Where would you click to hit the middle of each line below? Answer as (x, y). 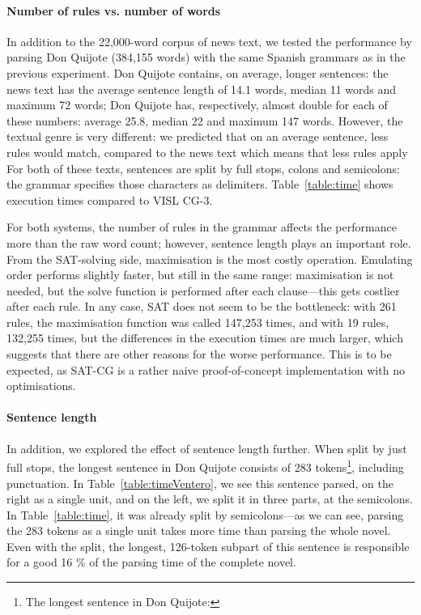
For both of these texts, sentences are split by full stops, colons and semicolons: (203, 168)
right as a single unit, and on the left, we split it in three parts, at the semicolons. (210, 499)
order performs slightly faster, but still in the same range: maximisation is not (200, 275)
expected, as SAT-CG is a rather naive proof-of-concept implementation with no (206, 369)
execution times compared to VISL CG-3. (110, 199)
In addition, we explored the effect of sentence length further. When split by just (207, 448)
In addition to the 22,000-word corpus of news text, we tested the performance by (209, 41)
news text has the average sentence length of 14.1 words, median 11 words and (202, 89)
